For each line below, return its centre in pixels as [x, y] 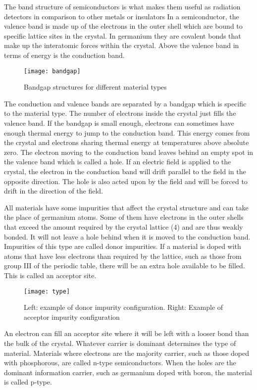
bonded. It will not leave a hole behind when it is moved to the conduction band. [127, 236]
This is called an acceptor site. [50, 275]
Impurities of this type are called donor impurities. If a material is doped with [123, 246]
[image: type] [47, 291]
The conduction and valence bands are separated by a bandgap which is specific [125, 103]
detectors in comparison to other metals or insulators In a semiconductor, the [122, 16]
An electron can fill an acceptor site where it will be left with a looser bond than [127, 333]
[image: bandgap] [52, 71]
